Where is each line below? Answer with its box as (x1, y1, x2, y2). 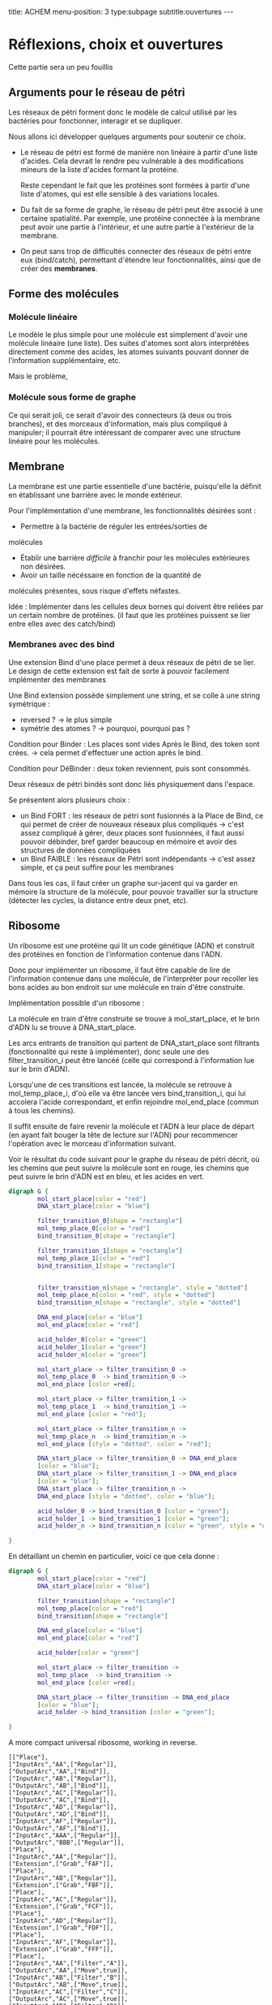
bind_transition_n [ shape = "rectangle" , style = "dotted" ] (37, 1298, 241, 1307)
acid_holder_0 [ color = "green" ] (37, 1335, 147, 1343)
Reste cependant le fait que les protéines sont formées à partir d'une (19, 180, 250, 190)
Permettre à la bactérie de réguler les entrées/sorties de (19, 521, 208, 531)
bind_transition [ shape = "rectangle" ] (37, 1612, 168, 1620)
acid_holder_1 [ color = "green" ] (37, 1343, 147, 1351)
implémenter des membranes (8, 674, 107, 685)
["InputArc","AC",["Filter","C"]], (8, 1988, 129, 1996)
